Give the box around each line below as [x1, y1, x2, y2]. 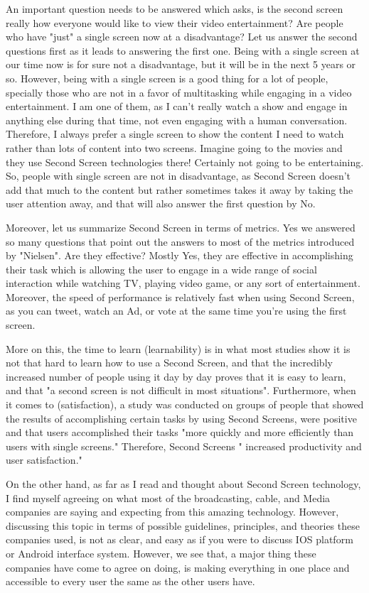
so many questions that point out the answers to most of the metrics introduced [6, 234, 355, 249]
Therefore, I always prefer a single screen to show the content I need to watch [6, 126, 344, 141]
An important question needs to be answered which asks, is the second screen [6, 1, 343, 16]
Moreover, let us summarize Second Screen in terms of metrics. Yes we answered [6, 219, 355, 234]
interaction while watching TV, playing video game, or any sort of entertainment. [6, 276, 360, 290]
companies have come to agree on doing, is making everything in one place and [6, 560, 350, 575]
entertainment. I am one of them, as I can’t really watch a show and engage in [6, 99, 348, 114]
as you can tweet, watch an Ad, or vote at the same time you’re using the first [6, 303, 347, 318]
